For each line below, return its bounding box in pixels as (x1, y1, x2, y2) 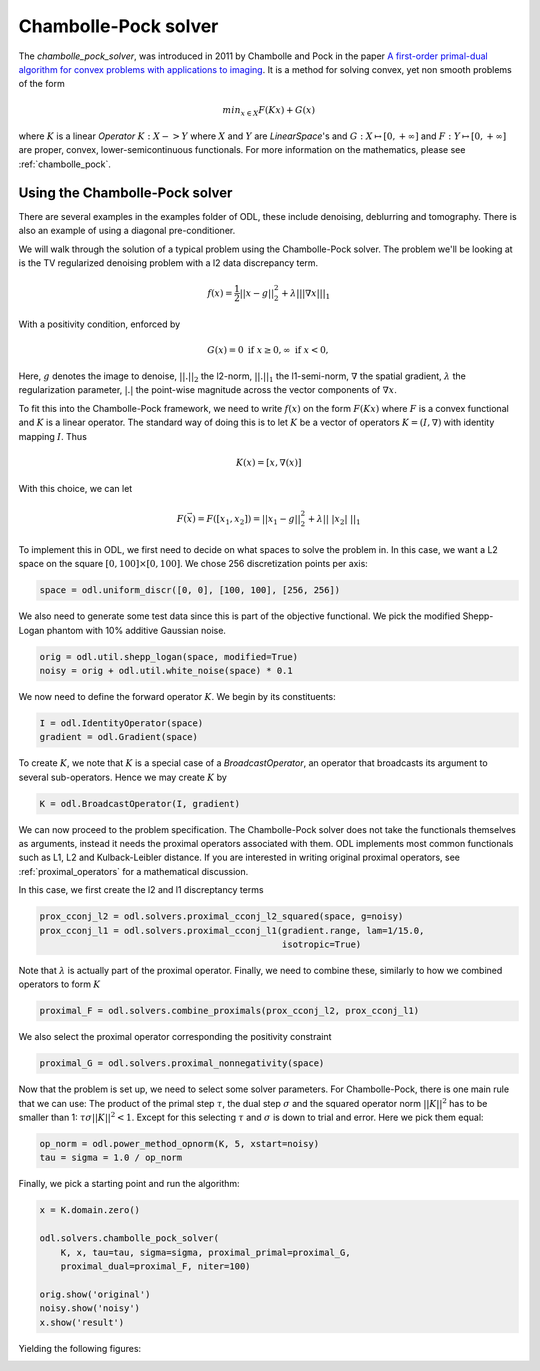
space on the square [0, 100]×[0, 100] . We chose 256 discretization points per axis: (18, 558, 369, 570)
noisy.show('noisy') (39, 1303, 140, 1314)
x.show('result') (39, 1316, 125, 1328)
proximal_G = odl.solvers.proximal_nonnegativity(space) (39, 1058, 325, 1069)
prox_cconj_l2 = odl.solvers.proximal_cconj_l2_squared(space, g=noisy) (39, 911, 404, 922)
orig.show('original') (39, 1288, 151, 1300)
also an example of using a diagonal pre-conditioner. (18, 225, 236, 237)
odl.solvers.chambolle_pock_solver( (39, 1233, 220, 1244)
